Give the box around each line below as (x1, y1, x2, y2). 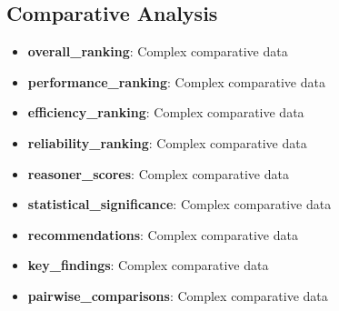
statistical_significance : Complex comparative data (27, 195, 332, 214)
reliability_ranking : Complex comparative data (27, 133, 307, 152)
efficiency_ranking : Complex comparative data (27, 103, 304, 122)
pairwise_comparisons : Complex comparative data (27, 286, 328, 305)
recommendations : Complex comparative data (27, 225, 298, 244)
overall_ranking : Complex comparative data (27, 42, 288, 61)
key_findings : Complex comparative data (27, 256, 269, 275)
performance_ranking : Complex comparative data (27, 72, 325, 91)
